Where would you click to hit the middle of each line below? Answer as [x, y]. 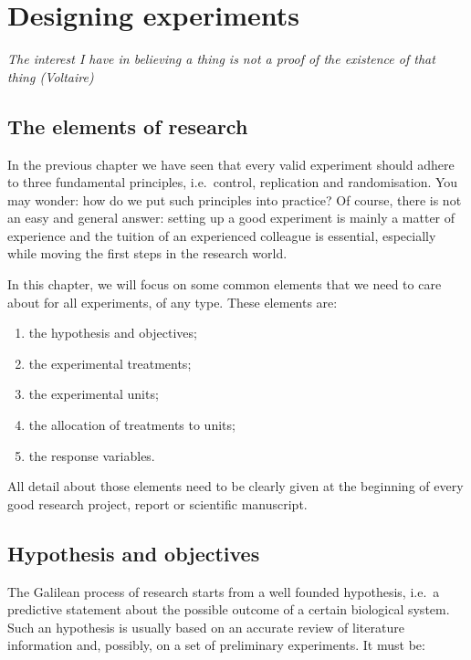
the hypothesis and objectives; [113, 333]
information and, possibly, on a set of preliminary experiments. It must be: [216, 645]
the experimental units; [94, 394]
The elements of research [128, 126]
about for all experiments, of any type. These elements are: [173, 302]
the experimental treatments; [110, 363]
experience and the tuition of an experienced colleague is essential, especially [222, 235]
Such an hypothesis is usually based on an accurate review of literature [206, 627]
